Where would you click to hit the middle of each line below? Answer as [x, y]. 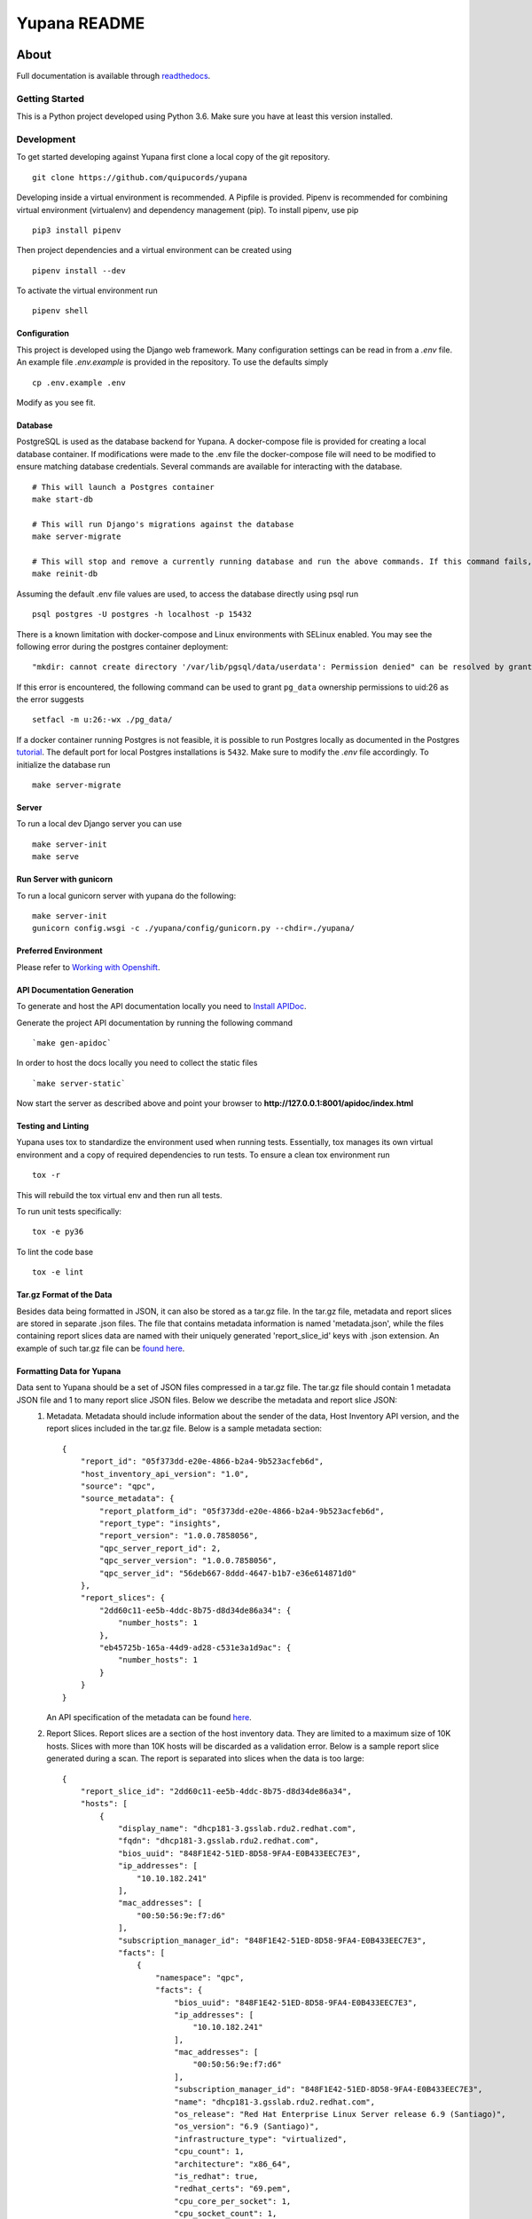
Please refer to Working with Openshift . [88, 967]
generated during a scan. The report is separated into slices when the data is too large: [205, 1758]
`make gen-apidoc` [72, 1042]
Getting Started [50, 99]
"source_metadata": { [127, 1499]
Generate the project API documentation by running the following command [154, 1023]
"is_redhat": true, [216, 2176]
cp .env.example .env [79, 383]
